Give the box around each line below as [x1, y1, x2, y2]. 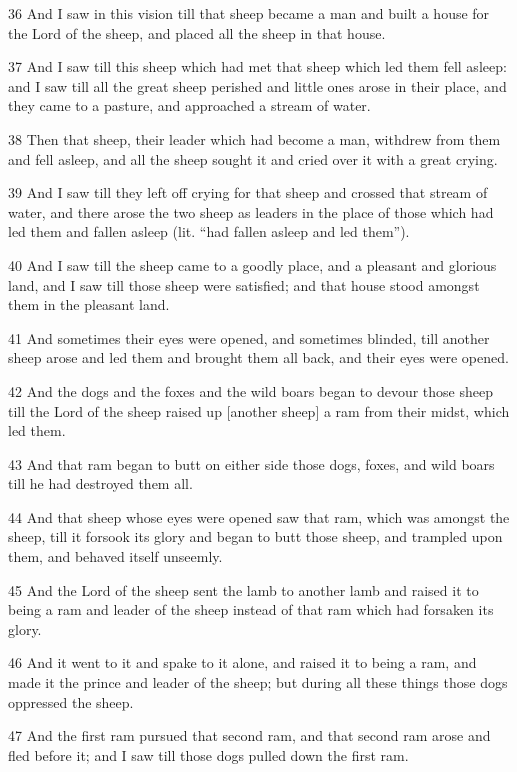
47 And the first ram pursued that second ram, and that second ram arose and [8, 725, 491, 746]
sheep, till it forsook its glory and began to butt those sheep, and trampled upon [8, 526, 503, 547]
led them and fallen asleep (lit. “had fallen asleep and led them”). [8, 221, 410, 242]
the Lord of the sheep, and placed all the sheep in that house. [8, 22, 386, 43]
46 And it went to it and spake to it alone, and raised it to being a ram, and [8, 652, 477, 673]
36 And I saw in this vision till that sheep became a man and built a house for [8, 3, 490, 23]
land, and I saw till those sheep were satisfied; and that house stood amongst [8, 274, 480, 295]
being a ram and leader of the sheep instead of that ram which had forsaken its [8, 599, 494, 620]
